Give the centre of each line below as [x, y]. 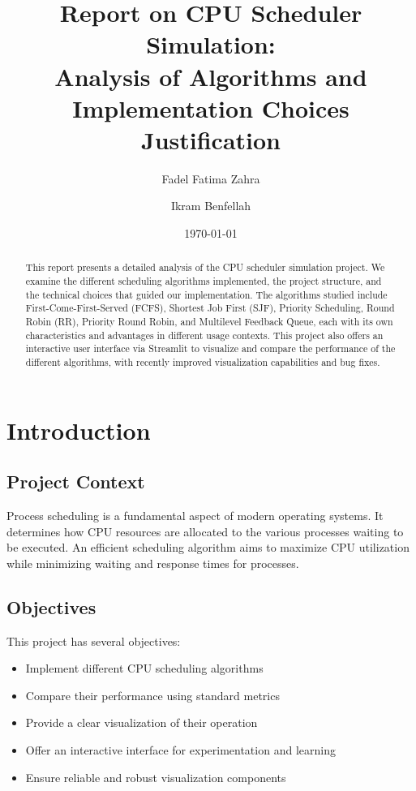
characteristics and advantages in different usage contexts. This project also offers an [204, 335]
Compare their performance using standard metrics [152, 695]
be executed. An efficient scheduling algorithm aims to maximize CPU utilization [208, 547]
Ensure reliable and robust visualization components [156, 777]
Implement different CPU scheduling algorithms [144, 668]
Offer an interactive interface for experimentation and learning [180, 750]
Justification [211, 139]
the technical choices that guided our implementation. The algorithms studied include [206, 294]
